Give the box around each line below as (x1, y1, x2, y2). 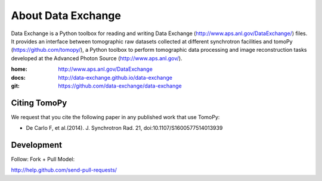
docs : (11, 74, 26, 81)
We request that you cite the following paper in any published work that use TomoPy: (11, 113, 220, 120)
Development (11, 140, 63, 150)
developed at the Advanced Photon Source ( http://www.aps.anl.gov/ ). (11, 54, 182, 62)
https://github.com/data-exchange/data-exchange (58, 82, 182, 89)
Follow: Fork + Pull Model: (11, 155, 75, 163)
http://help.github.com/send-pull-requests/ (11, 167, 117, 174)
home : (11, 65, 28, 73)
